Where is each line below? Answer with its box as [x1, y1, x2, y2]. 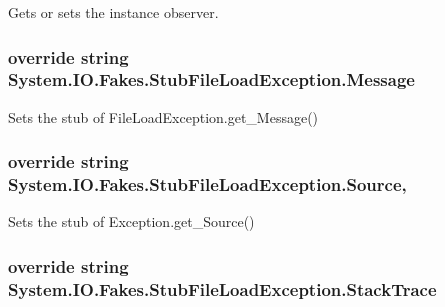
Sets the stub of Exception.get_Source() [8, 211, 255, 232]
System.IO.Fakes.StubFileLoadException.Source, [8, 172, 407, 197]
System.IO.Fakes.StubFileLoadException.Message [8, 67, 415, 92]
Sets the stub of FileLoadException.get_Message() [8, 106, 319, 127]
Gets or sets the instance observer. [8, 2, 219, 22]
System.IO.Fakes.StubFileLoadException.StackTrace [8, 276, 437, 301]
